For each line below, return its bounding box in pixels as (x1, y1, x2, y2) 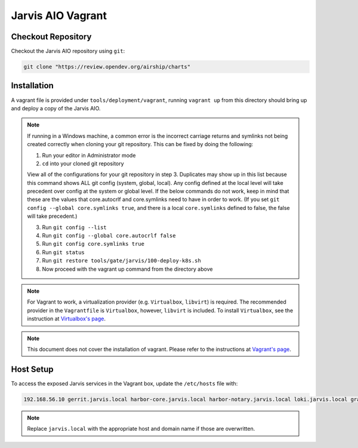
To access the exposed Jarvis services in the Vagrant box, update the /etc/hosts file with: (11, 379, 238, 387)
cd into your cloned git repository (42, 160, 125, 167)
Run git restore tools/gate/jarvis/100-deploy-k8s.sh (42, 257, 201, 264)
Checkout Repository (11, 32, 92, 42)
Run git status (42, 248, 85, 256)
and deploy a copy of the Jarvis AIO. (11, 104, 101, 112)
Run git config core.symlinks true (42, 240, 144, 248)
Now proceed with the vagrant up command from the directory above (42, 265, 213, 273)
